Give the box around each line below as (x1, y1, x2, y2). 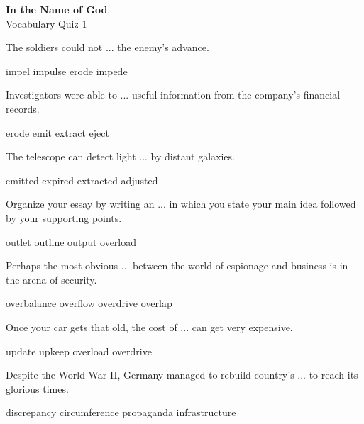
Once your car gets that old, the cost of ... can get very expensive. (6, 319, 293, 334)
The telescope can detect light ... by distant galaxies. (6, 149, 235, 164)
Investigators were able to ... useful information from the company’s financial (6, 87, 341, 102)
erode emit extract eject (6, 125, 109, 140)
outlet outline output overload (6, 234, 137, 249)
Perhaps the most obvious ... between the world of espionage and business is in (6, 258, 348, 273)
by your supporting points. (6, 210, 122, 225)
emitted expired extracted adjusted (6, 172, 158, 187)
